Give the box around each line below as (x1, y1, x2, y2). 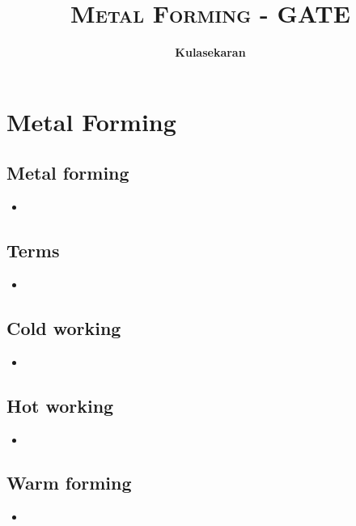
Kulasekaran (175, 44, 246, 61)
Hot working (6, 392, 114, 418)
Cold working (6, 315, 121, 340)
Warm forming (6, 470, 132, 495)
